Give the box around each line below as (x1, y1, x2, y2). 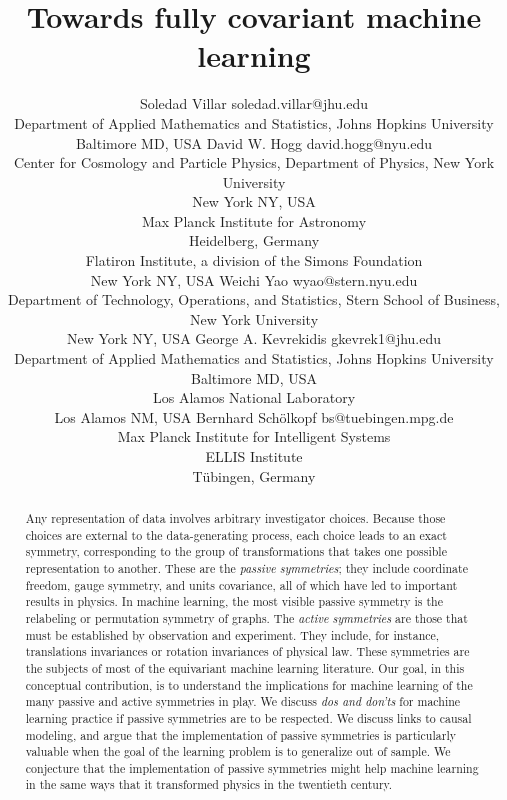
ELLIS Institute (205, 446, 303, 466)
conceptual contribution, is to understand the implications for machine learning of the (25, 676, 473, 693)
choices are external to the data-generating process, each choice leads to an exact (25, 526, 447, 543)
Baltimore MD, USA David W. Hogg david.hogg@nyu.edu (75, 132, 433, 153)
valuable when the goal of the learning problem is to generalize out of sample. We (25, 743, 451, 760)
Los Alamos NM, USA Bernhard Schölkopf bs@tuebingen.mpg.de (54, 406, 454, 427)
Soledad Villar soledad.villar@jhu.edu (139, 93, 369, 114)
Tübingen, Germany (192, 465, 316, 486)
